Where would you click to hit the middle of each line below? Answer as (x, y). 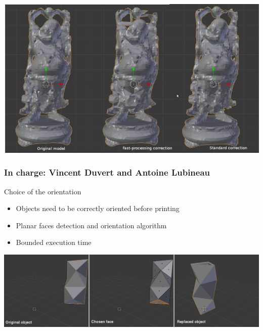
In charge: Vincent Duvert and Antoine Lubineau (107, 172)
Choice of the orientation (43, 191)
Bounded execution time (54, 242)
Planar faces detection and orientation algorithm (91, 225)
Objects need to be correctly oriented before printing (98, 208)
